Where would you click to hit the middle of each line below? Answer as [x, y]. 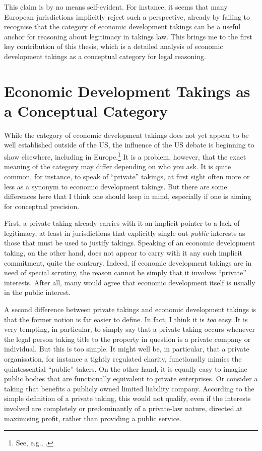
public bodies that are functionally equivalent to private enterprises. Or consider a [131, 379]
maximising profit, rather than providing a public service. [93, 418]
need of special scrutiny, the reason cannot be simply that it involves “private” [125, 272]
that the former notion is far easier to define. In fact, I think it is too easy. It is [126, 319]
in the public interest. [37, 292]
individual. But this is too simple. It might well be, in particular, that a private [127, 349]
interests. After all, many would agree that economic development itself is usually [130, 282]
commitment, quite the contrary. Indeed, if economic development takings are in [128, 262]
